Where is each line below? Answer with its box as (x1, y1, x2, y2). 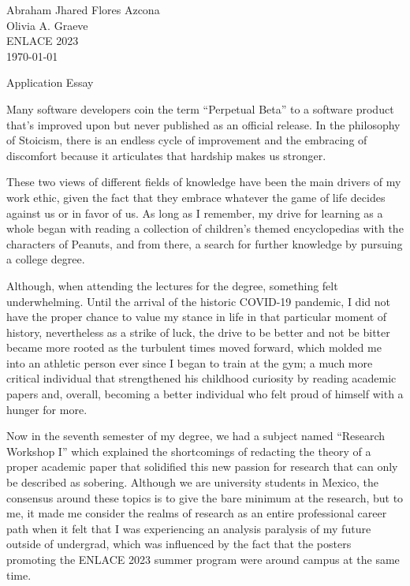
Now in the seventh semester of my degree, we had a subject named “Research (6, 427, 386, 444)
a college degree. (6, 251, 85, 267)
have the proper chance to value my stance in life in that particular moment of (6, 308, 387, 325)
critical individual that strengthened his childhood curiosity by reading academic (6, 370, 397, 386)
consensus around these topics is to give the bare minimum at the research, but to (6, 489, 404, 506)
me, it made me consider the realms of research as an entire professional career (6, 505, 387, 521)
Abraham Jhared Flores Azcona (6, 2, 160, 17)
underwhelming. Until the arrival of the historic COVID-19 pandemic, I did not (6, 293, 390, 309)
